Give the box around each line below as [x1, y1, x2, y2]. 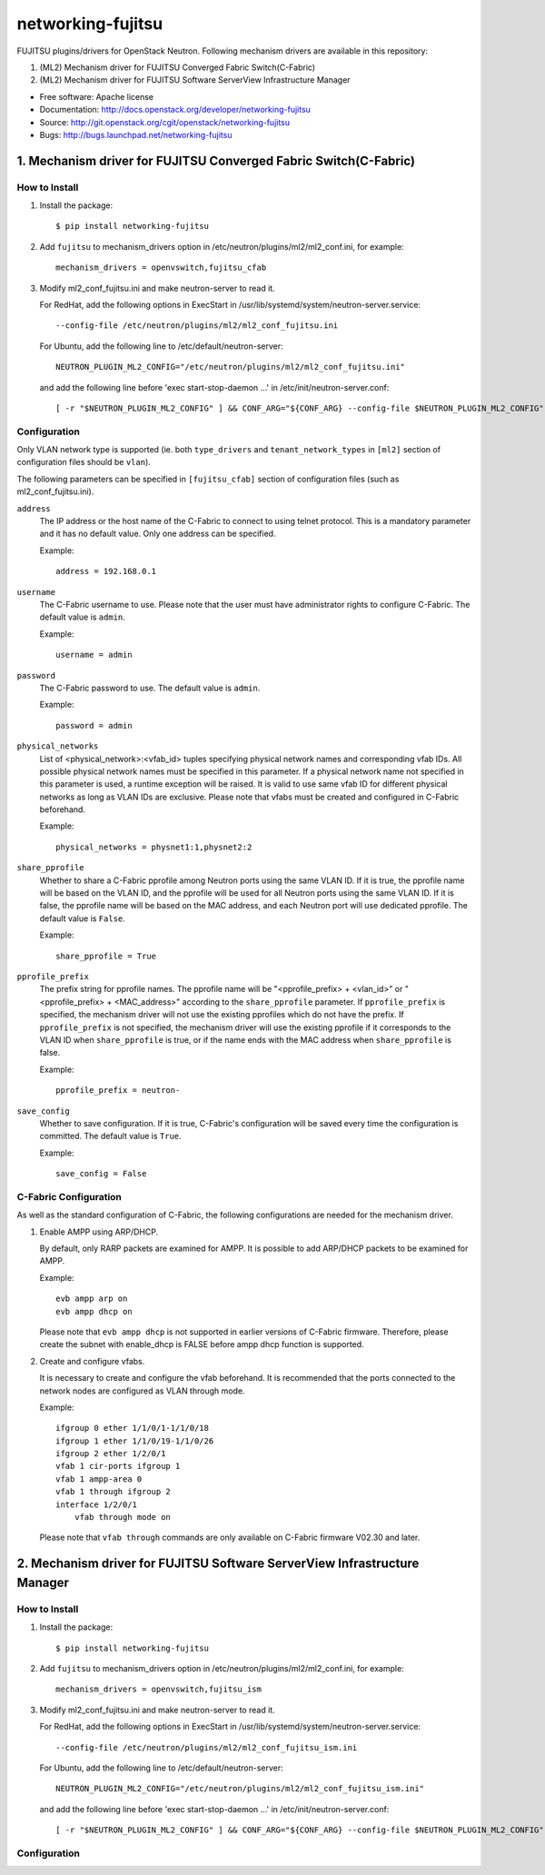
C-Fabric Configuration [16, 1190, 123, 1203]
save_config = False [55, 1168, 147, 1179]
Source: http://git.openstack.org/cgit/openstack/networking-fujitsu [39, 116, 291, 127]
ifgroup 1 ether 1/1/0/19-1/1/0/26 [55, 1435, 214, 1446]
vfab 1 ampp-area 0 [55, 1473, 143, 1484]
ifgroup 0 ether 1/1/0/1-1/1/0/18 [55, 1423, 209, 1434]
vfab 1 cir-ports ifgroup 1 [55, 1461, 181, 1472]
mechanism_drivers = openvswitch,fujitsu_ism [55, 1684, 263, 1694]
